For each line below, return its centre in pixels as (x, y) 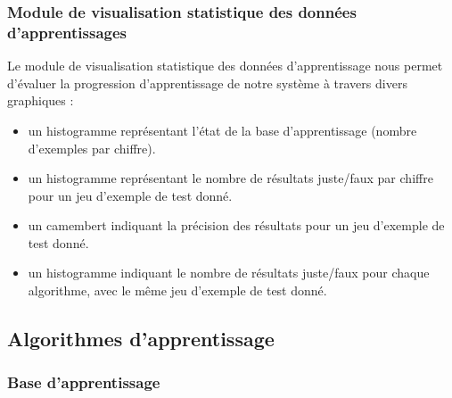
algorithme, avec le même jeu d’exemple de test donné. (177, 290)
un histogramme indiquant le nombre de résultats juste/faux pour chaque (229, 273)
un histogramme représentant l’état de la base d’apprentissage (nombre (222, 130)
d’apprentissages (67, 32)
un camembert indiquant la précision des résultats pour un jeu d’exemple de (236, 225)
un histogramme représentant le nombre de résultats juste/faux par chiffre (230, 178)
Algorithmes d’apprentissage (141, 339)
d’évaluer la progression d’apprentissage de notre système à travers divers (207, 83)
